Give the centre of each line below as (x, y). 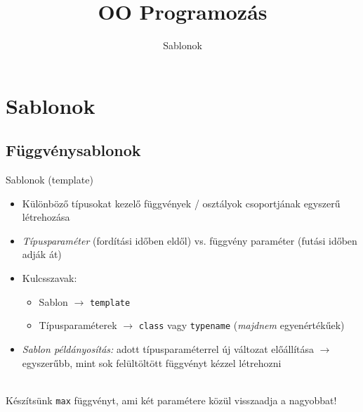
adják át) (42, 254)
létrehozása (46, 217)
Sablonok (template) (49, 180)
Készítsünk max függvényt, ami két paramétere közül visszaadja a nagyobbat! (171, 400)
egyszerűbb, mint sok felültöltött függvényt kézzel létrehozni (152, 362)
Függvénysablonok (73, 150)
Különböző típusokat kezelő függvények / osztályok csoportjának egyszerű (181, 203)
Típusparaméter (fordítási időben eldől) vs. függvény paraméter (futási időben (190, 240)
